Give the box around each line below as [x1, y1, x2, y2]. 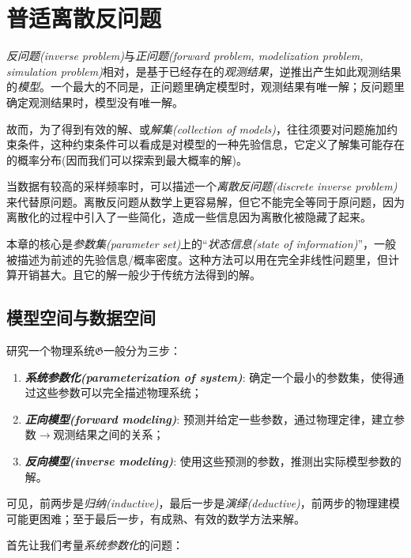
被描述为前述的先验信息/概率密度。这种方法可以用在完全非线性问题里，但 [6, 251, 388, 267]
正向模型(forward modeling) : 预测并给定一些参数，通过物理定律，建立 [25, 410, 394, 427]
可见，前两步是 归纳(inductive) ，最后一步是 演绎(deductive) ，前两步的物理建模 [6, 495, 400, 511]
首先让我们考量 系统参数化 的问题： [6, 537, 183, 553]
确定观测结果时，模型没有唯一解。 [6, 93, 183, 110]
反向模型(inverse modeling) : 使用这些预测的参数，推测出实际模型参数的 [25, 453, 402, 469]
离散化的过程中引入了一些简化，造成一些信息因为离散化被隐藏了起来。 [6, 209, 371, 225]
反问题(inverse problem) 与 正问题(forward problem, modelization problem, [6, 47, 364, 64]
